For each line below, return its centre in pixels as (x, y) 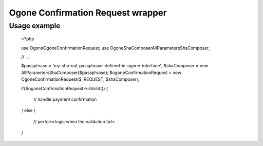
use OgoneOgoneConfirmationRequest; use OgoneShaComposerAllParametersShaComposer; (116, 48)
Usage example (35, 26)
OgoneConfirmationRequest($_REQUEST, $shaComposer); (80, 79)
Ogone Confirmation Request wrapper (88, 13)
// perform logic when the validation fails (74, 121)
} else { (28, 110)
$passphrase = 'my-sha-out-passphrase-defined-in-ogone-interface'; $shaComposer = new (115, 66)
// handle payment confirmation (65, 99)
